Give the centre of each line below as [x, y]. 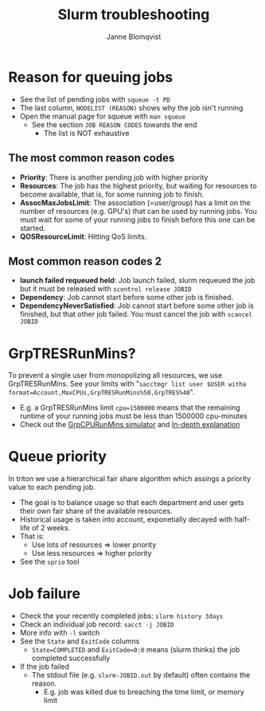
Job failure [45, 594]
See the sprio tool [49, 561]
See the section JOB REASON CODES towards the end [114, 124]
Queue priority [58, 457]
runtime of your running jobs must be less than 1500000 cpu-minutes [134, 416]
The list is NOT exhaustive [86, 133]
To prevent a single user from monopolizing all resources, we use [115, 375]
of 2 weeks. [51, 528]
